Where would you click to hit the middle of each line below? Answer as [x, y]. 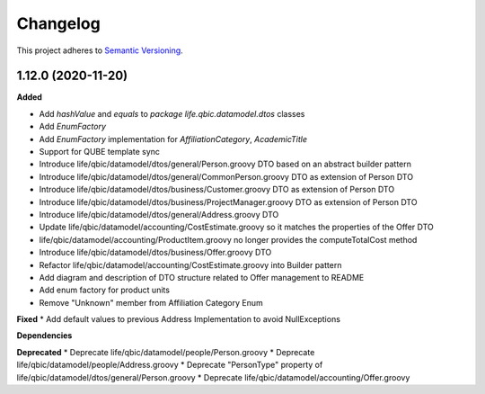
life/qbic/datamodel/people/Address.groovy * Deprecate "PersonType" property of [170, 365]
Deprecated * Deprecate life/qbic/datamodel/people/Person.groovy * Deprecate [166, 352]
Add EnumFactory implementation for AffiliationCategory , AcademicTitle [173, 139]
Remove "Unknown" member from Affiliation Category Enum [151, 302]
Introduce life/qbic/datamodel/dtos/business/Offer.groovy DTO [155, 253]
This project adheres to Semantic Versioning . [100, 50]
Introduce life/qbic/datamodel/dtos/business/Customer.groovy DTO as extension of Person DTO [217, 190]
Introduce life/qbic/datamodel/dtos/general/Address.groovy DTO [159, 214]
